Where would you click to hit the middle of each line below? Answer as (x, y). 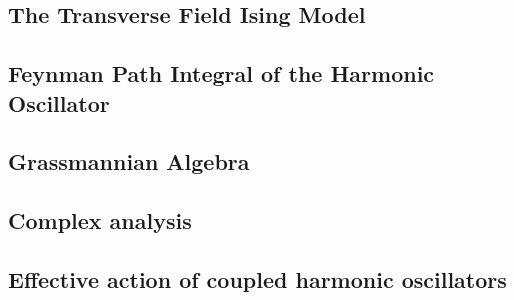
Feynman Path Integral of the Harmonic (221, 73)
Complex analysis (100, 220)
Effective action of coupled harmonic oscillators (257, 278)
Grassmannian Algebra (129, 161)
